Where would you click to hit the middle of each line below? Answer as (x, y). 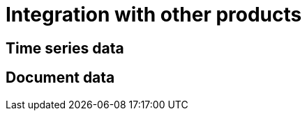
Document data (60, 78)
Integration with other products (154, 15)
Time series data (65, 48)
